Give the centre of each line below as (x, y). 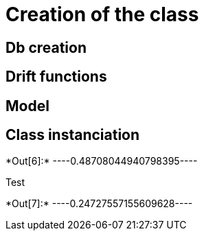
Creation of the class (102, 14)
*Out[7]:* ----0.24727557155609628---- (99, 204)
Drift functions (56, 77)
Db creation (46, 47)
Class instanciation (73, 135)
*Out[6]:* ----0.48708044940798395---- (102, 161)
